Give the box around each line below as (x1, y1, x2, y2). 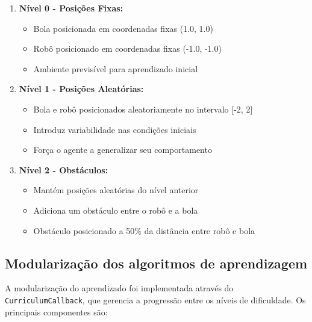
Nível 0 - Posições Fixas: (19, 2, 123, 14)
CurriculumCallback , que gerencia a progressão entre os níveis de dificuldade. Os (5, 293, 306, 306)
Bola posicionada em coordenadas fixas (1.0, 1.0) (33, 22, 213, 34)
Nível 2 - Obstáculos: (19, 163, 108, 176)
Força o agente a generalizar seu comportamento (33, 143, 212, 156)
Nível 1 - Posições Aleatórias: (19, 82, 144, 95)
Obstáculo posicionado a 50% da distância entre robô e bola (33, 224, 255, 237)
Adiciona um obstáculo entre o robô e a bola (33, 203, 198, 216)
